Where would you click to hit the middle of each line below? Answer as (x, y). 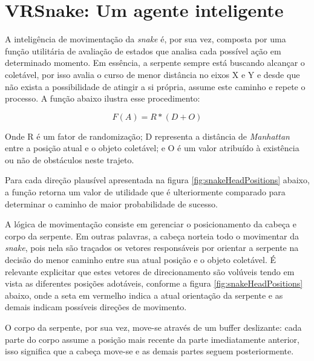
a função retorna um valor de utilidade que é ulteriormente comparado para (145, 192)
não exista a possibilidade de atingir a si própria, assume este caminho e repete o (155, 86)
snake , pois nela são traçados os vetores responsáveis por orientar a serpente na (152, 248)
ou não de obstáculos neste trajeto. (70, 159)
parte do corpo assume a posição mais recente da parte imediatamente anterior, (152, 339)
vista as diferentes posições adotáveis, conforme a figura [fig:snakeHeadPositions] (154, 283)
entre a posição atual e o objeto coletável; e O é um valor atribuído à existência (152, 148)
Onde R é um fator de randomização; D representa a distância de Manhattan (147, 136)
